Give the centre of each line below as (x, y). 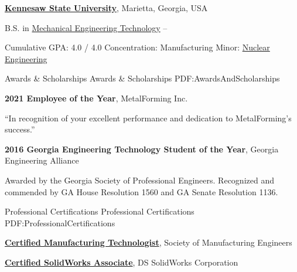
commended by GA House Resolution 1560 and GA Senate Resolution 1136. (141, 191)
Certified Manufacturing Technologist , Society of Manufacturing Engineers (148, 242)
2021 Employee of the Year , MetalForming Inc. (96, 98)
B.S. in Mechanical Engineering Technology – (86, 27)
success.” (20, 129)
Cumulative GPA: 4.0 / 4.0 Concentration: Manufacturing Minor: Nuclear (137, 47)
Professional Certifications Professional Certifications (100, 211)
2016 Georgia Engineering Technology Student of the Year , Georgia (142, 149)
